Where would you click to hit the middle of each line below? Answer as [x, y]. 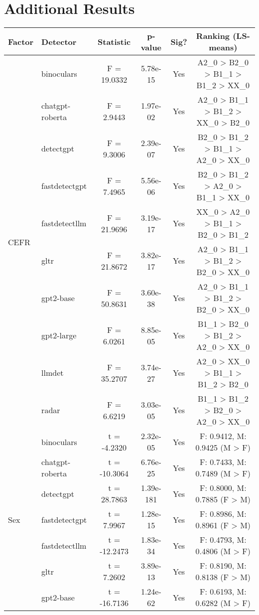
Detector [59, 41]
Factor [21, 41]
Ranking [213, 36]
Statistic [114, 41]
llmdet [53, 373]
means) [223, 47]
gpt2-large [59, 335]
